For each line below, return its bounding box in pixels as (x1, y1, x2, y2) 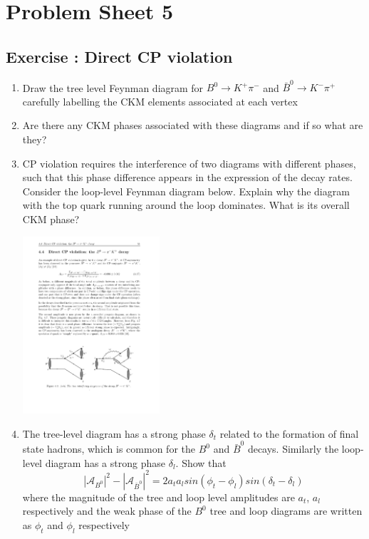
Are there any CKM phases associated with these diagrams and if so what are (22, 118, 363, 133)
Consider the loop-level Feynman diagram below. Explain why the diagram (22, 183, 350, 198)
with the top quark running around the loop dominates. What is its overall (22, 197, 350, 212)
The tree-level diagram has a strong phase (22, 426, 206, 441)
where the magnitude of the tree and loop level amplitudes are (22, 489, 295, 504)
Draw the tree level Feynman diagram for (22, 80, 204, 95)
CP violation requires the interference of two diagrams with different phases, (22, 155, 356, 170)
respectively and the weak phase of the (22, 503, 192, 518)
